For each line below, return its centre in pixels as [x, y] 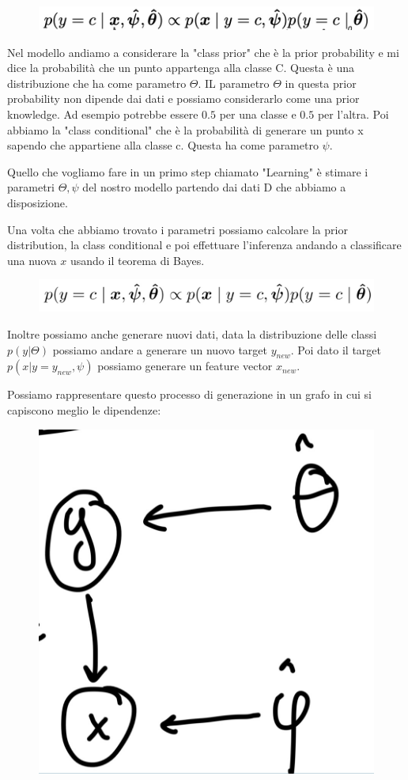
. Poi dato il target [336, 349]
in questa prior [321, 83]
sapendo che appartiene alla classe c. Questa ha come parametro [163, 145]
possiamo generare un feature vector [185, 366]
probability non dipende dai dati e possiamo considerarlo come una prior [183, 98]
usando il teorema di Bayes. [137, 260]
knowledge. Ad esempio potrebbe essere [103, 114]
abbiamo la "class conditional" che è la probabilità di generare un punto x [185, 129]
